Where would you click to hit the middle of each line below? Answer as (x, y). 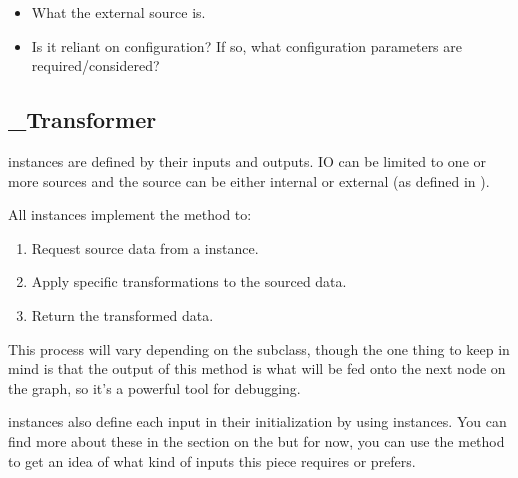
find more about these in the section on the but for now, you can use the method (256, 440)
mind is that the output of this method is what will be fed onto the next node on (257, 368)
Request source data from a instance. (145, 247)
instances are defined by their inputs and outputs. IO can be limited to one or (247, 160)
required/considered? (95, 65)
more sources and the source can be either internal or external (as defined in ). (249, 180)
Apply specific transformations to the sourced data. (189, 281)
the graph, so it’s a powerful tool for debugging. (154, 387)
